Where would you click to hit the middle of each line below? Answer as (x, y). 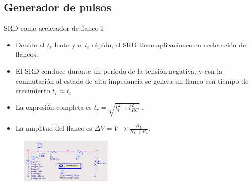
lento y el (69, 44)
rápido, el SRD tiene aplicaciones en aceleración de (169, 44)
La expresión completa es (54, 107)
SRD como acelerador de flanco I (54, 28)
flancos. (27, 54)
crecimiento (33, 90)
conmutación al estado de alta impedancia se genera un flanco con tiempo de (132, 80)
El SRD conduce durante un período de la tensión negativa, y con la (119, 70)
